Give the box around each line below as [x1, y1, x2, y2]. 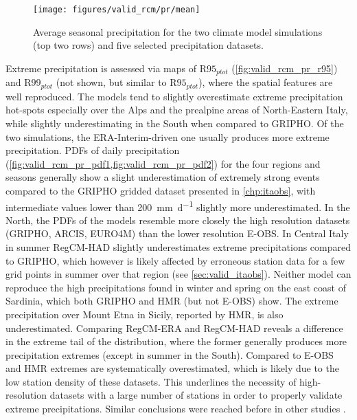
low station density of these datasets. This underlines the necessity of [5, 374, 297, 388]
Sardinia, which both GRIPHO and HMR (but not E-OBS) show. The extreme [5, 294, 338, 308]
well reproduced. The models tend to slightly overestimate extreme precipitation [5, 89, 343, 103]
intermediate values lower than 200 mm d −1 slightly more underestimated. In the [5, 197, 350, 214]
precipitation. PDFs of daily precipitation [5, 143, 180, 157]
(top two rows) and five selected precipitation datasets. [33, 38, 264, 52]
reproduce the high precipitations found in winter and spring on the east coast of [5, 280, 346, 294]
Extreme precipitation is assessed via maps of [5, 60, 196, 75]
